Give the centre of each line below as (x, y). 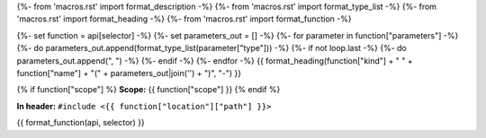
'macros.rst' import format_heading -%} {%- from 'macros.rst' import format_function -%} (184, 19)
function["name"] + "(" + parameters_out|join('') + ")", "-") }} (129, 73)
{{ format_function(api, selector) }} (81, 123)
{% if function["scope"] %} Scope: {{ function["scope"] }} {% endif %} (148, 90)
